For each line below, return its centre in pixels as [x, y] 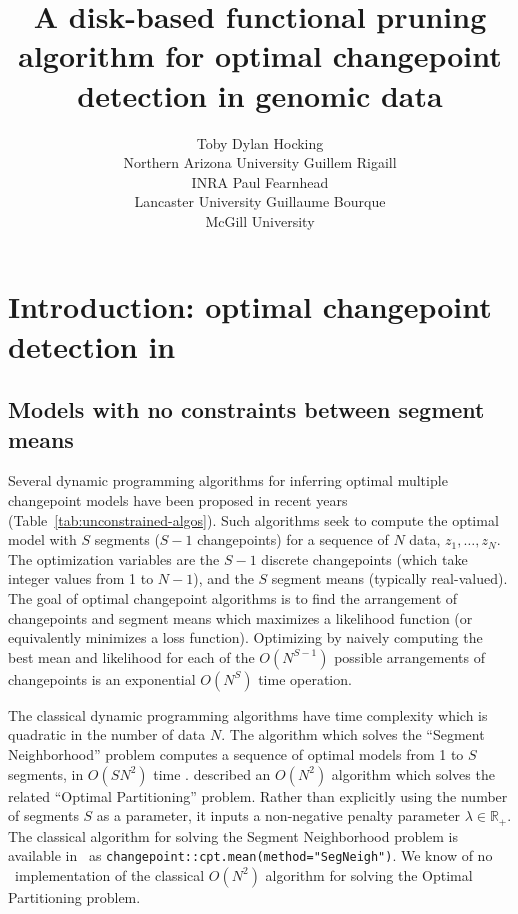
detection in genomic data [260, 94]
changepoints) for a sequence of [293, 539]
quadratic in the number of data [107, 734]
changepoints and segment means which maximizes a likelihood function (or [240, 617]
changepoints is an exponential [102, 678]
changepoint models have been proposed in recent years [178, 500]
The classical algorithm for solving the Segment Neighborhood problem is [233, 835]
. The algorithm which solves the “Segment [353, 734]
